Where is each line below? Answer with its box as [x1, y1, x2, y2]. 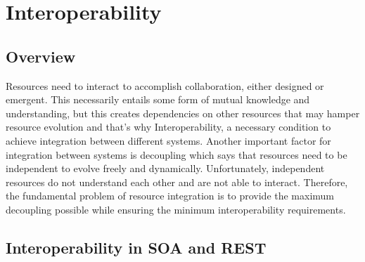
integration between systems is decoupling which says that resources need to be [6, 147, 347, 162]
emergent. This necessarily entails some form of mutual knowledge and [6, 92, 310, 107]
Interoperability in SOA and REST [6, 236, 267, 258]
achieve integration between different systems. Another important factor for [6, 133, 331, 148]
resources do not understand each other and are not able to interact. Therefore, [6, 174, 348, 189]
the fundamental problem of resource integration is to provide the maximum [6, 188, 335, 203]
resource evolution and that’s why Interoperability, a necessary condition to [6, 119, 331, 134]
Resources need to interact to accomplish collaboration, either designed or [6, 78, 324, 93]
